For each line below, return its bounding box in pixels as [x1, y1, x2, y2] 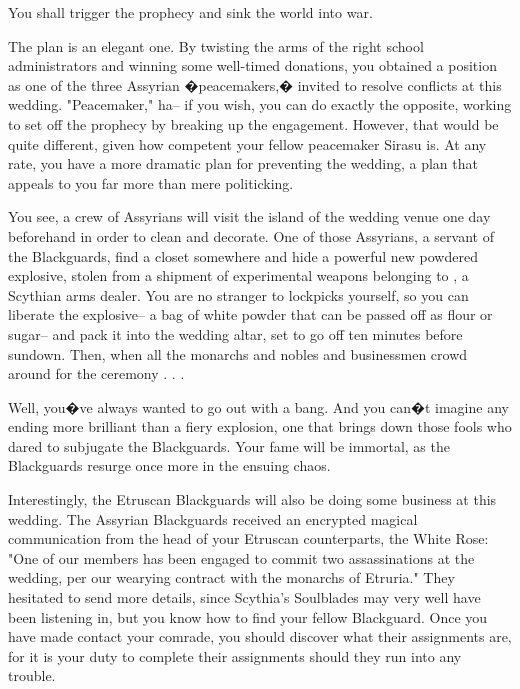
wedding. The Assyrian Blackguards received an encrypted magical [8, 508, 418, 529]
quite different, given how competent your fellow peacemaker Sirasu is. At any [8, 133, 487, 154]
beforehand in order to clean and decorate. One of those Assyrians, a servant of [8, 225, 494, 246]
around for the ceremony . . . [8, 363, 185, 384]
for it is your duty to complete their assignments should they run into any [8, 645, 462, 666]
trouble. [8, 665, 56, 686]
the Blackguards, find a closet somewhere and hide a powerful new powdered [8, 245, 478, 266]
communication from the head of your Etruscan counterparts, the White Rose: [8, 528, 489, 549]
